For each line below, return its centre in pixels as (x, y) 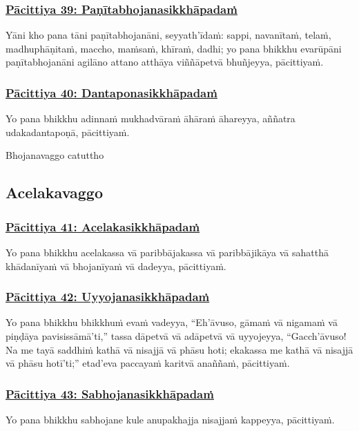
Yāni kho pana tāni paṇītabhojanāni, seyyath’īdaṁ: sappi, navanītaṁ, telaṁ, (168, 35)
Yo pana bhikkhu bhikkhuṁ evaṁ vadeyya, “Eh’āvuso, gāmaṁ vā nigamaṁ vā (172, 322)
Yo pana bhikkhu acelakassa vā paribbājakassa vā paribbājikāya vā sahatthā (167, 252)
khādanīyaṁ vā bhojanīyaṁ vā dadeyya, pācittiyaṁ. (116, 266)
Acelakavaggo (54, 192)
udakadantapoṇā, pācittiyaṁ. (68, 132)
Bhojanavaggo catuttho (55, 155)
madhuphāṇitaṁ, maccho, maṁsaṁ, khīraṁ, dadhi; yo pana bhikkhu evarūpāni (174, 48)
